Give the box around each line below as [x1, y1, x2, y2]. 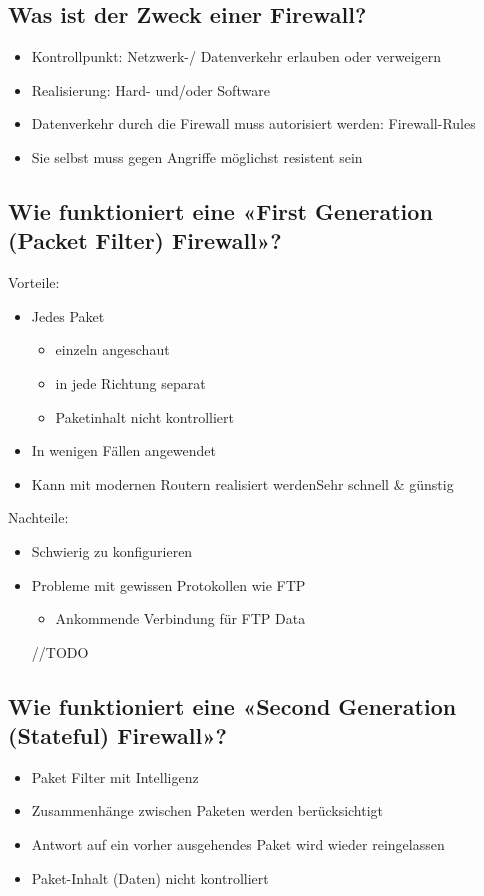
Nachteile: [8, 507, 69, 528]
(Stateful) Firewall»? [8, 720, 227, 751]
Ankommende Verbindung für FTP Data [55, 608, 306, 629]
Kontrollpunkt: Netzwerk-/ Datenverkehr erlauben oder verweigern [31, 46, 442, 67]
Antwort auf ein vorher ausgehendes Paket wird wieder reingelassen [31, 834, 445, 855]
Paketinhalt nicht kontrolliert [55, 406, 235, 427]
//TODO [31, 641, 89, 662]
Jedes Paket [31, 305, 105, 326]
